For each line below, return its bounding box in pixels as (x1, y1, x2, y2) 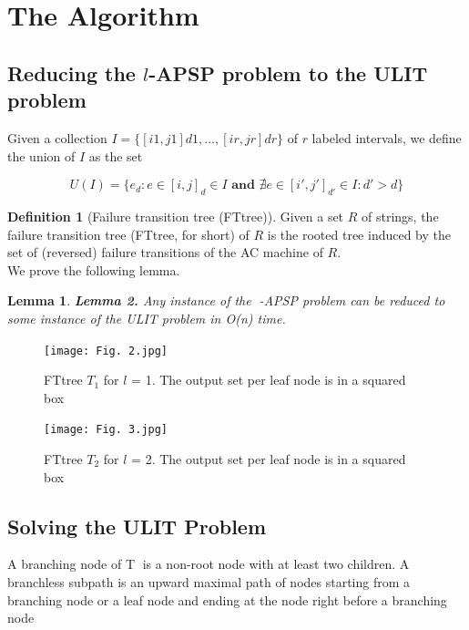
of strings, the (362, 206, 439, 225)
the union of (7, 146, 76, 165)
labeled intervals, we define (311, 128, 462, 147)
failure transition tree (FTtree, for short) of (7, 224, 250, 243)
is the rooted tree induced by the (267, 224, 452, 243)
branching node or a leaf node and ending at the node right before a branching (7, 590, 447, 609)
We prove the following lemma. (7, 260, 180, 279)
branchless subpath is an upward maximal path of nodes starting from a (7, 573, 411, 591)
